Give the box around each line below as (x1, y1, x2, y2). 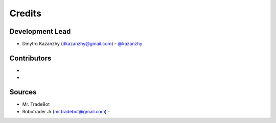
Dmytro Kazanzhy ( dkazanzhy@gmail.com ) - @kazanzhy (22, 41, 143, 47)
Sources (9, 88, 37, 96)
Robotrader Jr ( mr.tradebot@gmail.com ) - (22, 108, 110, 114)
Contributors (9, 54, 52, 62)
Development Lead (9, 27, 71, 36)
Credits (9, 8, 42, 19)
